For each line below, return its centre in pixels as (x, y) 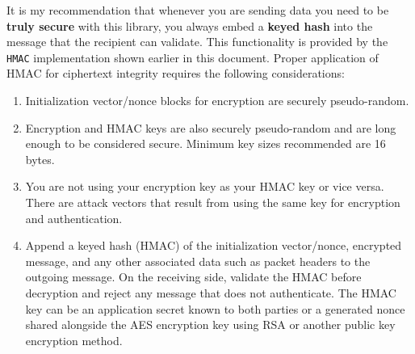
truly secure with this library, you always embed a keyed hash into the (190, 25)
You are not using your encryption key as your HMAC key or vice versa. (205, 186)
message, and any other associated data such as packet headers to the (198, 261)
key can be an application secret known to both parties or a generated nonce (215, 308)
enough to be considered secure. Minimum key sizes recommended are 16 (205, 143)
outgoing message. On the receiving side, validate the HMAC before (193, 277)
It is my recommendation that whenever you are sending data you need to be (198, 10)
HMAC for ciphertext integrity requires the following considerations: (176, 73)
